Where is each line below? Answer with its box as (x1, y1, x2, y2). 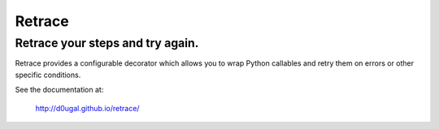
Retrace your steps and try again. (15, 36, 199, 50)
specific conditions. (15, 70, 81, 80)
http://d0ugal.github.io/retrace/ (35, 103, 140, 113)
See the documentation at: (15, 85, 104, 95)
